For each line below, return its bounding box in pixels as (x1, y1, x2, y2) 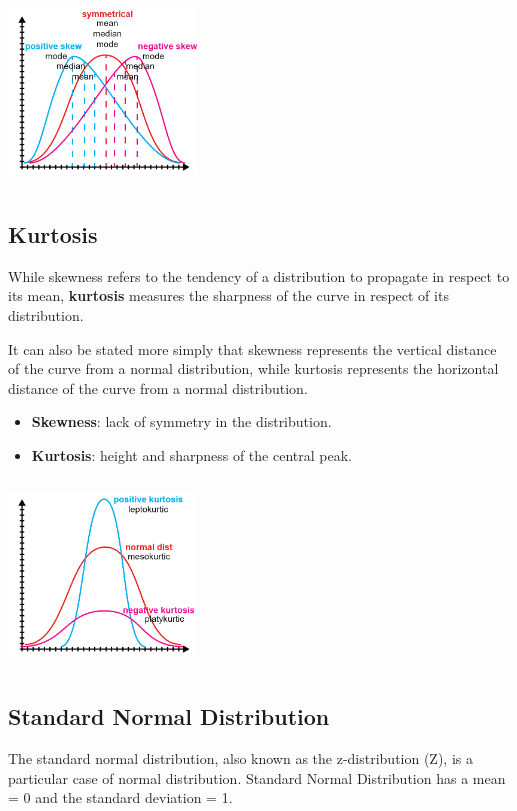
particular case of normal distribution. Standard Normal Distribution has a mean (8, 767, 506, 788)
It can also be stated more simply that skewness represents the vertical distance (8, 338, 497, 359)
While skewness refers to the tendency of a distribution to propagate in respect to (8, 265, 510, 286)
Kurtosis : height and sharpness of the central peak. (31, 444, 352, 465)
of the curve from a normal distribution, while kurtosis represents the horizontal (8, 358, 499, 379)
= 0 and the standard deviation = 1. (8, 787, 233, 808)
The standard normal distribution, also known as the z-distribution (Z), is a (8, 748, 473, 769)
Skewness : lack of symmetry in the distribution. (31, 411, 332, 432)
